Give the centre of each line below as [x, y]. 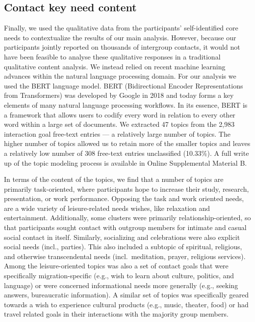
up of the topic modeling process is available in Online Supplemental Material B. [126, 162]
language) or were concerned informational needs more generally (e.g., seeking [121, 285]
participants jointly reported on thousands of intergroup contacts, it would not [122, 47]
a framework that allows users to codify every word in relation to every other [120, 114]
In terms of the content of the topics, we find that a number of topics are [114, 179]
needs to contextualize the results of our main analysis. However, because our [120, 37]
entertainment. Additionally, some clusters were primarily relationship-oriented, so [127, 218]
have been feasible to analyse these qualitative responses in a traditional [112, 56]
